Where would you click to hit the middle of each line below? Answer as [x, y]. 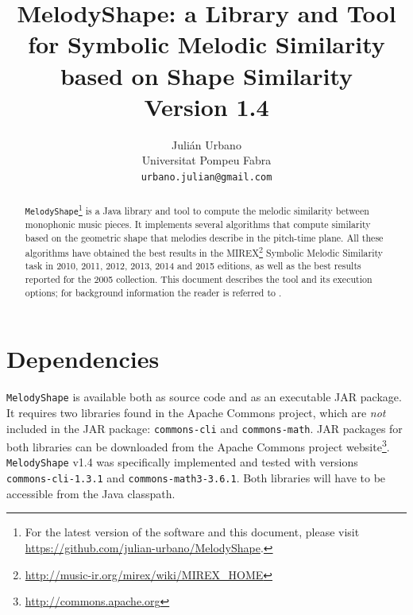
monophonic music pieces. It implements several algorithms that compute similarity [198, 224]
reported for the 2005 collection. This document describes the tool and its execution [199, 279]
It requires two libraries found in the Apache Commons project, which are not [196, 412]
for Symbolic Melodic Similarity [206, 44]
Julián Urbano [206, 144]
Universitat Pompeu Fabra [206, 160]
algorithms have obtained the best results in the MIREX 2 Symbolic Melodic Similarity [204, 251]
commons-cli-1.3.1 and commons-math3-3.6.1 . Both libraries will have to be [196, 478]
